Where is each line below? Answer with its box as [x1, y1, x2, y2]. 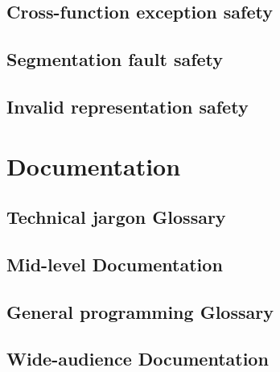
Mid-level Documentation [6, 251, 223, 276]
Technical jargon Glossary [6, 205, 226, 229]
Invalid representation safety [6, 93, 249, 118]
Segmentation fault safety [6, 47, 224, 72]
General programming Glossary [6, 299, 274, 324]
